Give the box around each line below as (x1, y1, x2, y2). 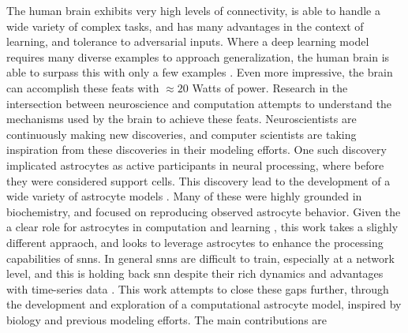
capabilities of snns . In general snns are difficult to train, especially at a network (6, 249, 395, 266)
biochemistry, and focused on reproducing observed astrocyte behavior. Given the (6, 203, 401, 219)
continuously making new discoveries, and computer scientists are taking (6, 125, 357, 142)
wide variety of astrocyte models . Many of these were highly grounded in (6, 188, 362, 204)
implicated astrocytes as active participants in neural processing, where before (6, 156, 384, 173)
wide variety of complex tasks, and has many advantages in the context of (6, 17, 364, 34)
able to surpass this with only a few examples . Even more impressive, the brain (6, 64, 393, 80)
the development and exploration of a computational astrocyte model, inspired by (6, 296, 402, 312)
